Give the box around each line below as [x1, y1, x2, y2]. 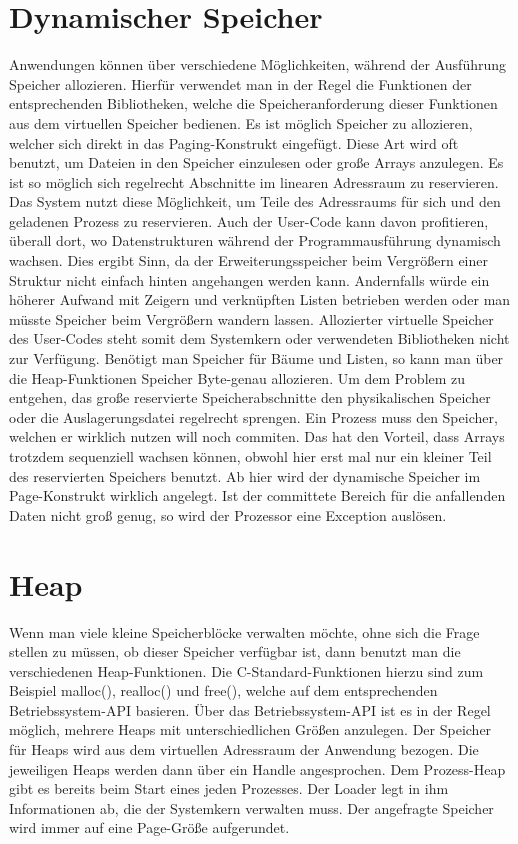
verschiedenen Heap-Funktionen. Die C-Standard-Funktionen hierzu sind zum [9, 660, 484, 681]
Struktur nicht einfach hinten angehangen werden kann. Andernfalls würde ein [9, 269, 490, 290]
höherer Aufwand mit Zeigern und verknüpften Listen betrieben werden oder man [9, 289, 511, 310]
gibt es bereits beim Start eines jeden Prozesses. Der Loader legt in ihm [9, 778, 449, 799]
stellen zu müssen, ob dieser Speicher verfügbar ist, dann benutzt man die [9, 641, 461, 662]
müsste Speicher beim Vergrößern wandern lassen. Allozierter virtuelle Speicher [9, 308, 494, 329]
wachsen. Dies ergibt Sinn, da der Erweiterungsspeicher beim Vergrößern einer [9, 250, 488, 271]
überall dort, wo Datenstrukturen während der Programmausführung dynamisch [9, 230, 501, 251]
